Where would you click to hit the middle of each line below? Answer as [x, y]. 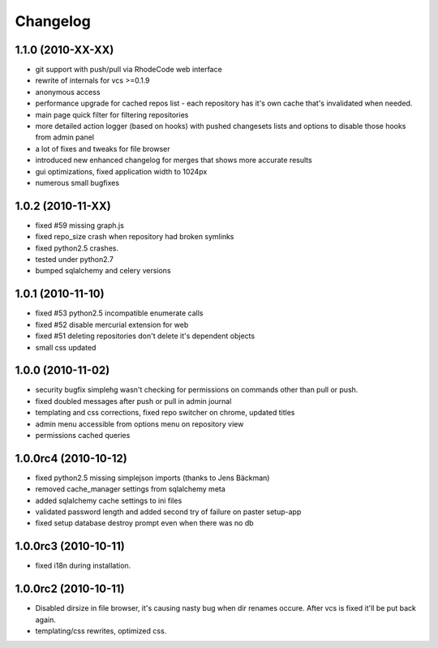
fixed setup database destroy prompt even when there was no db [145, 523]
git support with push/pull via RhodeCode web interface [129, 70]
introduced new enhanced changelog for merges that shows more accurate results [174, 160]
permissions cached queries [83, 435]
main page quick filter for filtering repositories [112, 114]
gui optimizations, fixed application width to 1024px [121, 171]
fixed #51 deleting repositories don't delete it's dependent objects [145, 336]
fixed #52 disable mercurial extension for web [112, 324]
